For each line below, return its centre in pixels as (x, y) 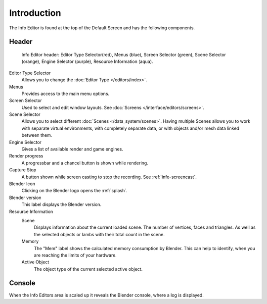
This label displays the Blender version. (61, 204)
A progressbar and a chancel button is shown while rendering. (85, 163)
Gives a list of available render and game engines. (72, 149)
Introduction (35, 13)
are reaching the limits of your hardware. (75, 255)
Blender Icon (22, 184)
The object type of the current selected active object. (88, 269)
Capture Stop (23, 170)
